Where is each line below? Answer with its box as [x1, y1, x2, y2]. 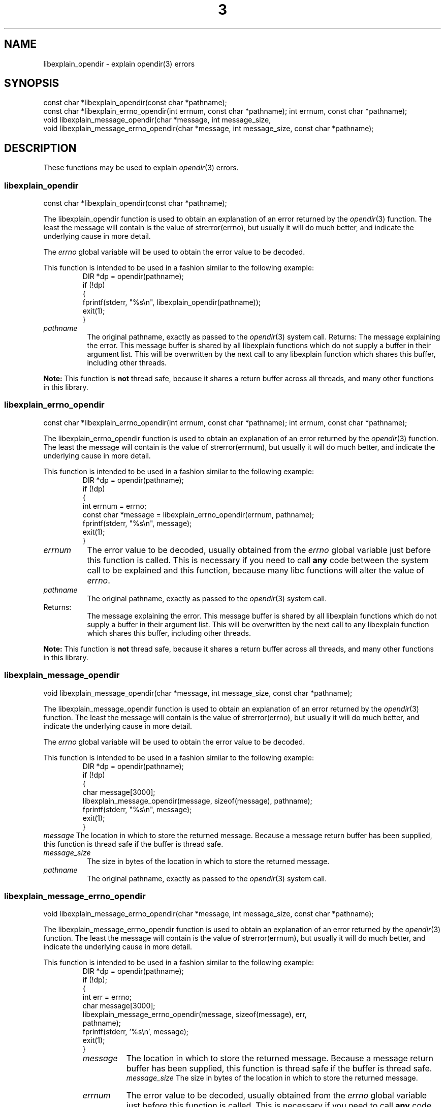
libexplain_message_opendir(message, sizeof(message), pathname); [82, 796, 312, 805]
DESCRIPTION [4, 141, 77, 155]
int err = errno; [82, 993, 132, 1002]
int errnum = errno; [82, 501, 147, 510]
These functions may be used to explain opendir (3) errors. [43, 163, 239, 172]
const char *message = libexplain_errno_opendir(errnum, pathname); [82, 510, 314, 519]
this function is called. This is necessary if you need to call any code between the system [87, 555, 429, 565]
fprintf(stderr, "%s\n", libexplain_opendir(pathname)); [82, 298, 261, 307]
